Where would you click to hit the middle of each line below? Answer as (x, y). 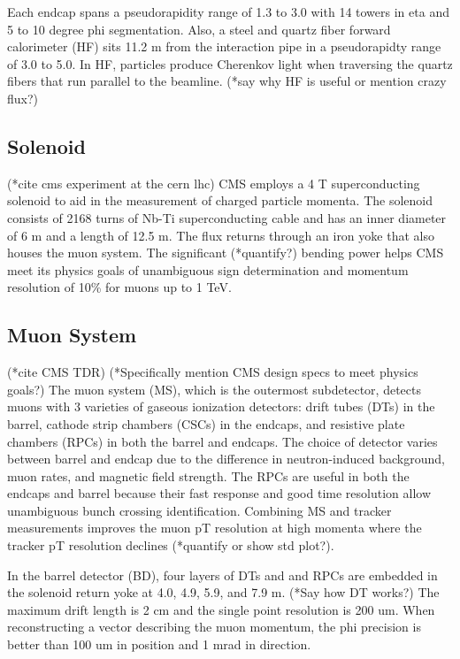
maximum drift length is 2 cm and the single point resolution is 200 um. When (221, 609)
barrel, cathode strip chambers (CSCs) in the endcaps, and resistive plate (206, 423)
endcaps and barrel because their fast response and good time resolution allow (219, 493)
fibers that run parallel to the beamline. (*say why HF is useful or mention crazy (227, 81)
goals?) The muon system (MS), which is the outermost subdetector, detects (215, 389)
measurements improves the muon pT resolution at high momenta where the (215, 528)
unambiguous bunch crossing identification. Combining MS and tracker (199, 510)
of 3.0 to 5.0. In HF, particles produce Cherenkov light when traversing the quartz (230, 63)
